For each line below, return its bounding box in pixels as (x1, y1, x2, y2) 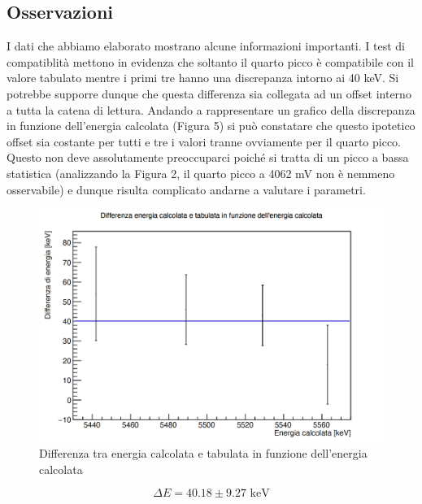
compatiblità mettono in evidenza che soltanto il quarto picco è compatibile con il (7, 53, 414, 70)
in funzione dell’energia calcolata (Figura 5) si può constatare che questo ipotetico (7, 117, 415, 134)
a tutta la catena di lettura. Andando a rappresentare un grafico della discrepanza (7, 101, 415, 118)
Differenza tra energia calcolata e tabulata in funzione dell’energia (39, 445, 368, 462)
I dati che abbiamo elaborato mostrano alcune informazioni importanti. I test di (7, 37, 405, 54)
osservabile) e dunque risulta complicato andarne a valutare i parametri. (7, 180, 366, 198)
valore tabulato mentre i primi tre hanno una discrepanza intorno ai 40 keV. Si (7, 69, 399, 86)
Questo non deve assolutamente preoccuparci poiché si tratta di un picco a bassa (7, 149, 409, 166)
